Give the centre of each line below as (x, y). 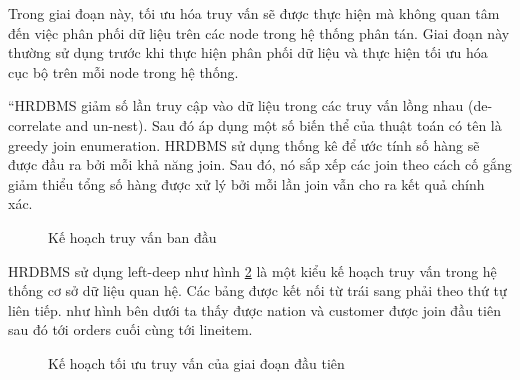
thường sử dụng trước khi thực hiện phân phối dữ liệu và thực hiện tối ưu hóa (248, 52)
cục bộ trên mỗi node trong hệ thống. (123, 71)
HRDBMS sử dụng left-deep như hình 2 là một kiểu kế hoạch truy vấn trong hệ (252, 270)
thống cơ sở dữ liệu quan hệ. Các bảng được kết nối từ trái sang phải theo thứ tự (257, 290)
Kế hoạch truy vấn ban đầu (132, 236)
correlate (34, 124)
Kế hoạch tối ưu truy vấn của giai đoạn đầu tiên (196, 362)
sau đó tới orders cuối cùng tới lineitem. (130, 329)
